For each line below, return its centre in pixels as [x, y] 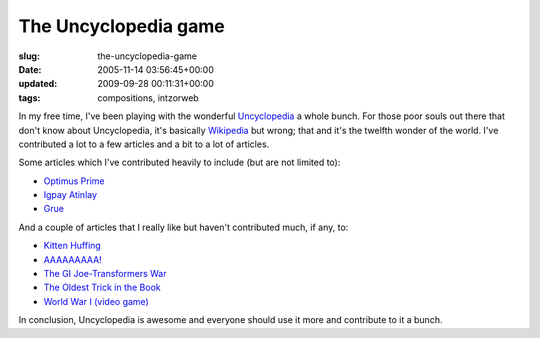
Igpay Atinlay [70, 195]
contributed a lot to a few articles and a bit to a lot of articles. [144, 144]
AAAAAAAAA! [72, 259]
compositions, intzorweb [148, 97]
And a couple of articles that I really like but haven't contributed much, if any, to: [183, 227]
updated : [38, 84]
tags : [29, 97]
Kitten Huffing [72, 246]
